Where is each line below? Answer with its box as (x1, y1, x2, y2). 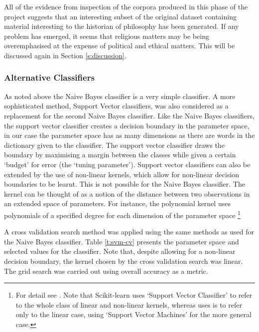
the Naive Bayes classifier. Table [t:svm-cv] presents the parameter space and (4, 236, 239, 246)
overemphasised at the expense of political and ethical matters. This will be (4, 40, 235, 51)
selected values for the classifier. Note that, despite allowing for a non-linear (4, 246, 236, 256)
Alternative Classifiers (4, 71, 95, 84)
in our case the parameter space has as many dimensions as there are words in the (4, 130, 255, 140)
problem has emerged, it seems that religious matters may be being (4, 30, 209, 41)
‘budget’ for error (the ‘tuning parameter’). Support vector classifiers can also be (4, 159, 251, 169)
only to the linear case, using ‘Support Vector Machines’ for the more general (15, 309, 252, 320)
